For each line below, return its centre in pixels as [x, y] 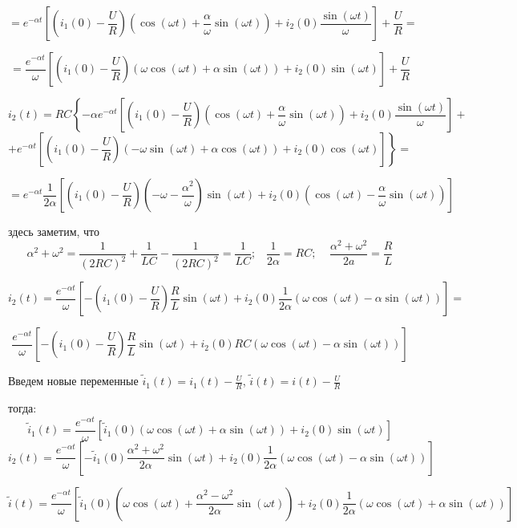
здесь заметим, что [54, 231]
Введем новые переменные [73, 381]
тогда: [22, 407]
